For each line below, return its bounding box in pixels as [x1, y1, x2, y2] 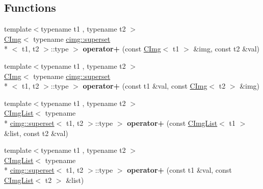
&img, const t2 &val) [193, 43, 260, 54]
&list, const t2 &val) [4, 127, 68, 138]
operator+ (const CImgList [127, 117, 218, 128]
